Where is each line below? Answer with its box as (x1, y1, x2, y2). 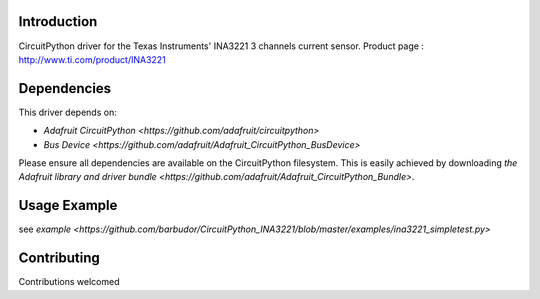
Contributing (18, 250, 100, 267)
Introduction (18, 13, 98, 30)
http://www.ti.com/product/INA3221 (18, 53, 167, 65)
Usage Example (18, 197, 118, 214)
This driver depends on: (18, 106, 117, 118)
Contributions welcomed (18, 276, 120, 288)
